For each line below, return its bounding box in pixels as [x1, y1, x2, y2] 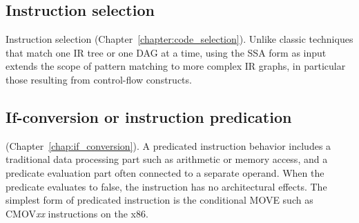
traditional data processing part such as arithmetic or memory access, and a [6, 152, 328, 166]
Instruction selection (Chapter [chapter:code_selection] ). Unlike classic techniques [6, 32, 353, 46]
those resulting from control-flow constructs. [6, 72, 192, 86]
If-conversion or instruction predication [6, 106, 292, 127]
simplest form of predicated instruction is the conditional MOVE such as [6, 193, 313, 207]
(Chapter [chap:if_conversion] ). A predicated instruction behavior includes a [6, 138, 331, 153]
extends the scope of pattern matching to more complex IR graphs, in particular [6, 59, 346, 73]
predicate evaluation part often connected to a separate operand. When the [6, 165, 324, 180]
